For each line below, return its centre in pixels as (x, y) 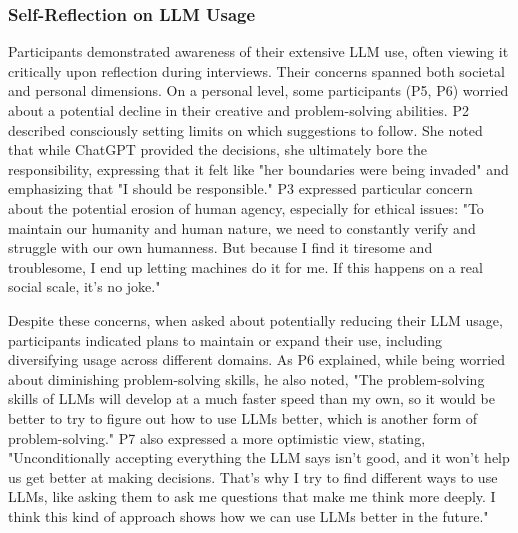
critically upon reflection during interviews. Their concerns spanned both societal (256, 70)
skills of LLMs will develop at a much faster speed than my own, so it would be (251, 398)
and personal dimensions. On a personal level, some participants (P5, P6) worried (258, 90)
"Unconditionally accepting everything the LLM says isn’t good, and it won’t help (259, 457)
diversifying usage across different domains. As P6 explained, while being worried (257, 359)
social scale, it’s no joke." (84, 286)
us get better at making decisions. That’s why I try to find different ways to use (253, 476)
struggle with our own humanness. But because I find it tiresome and (220, 247)
